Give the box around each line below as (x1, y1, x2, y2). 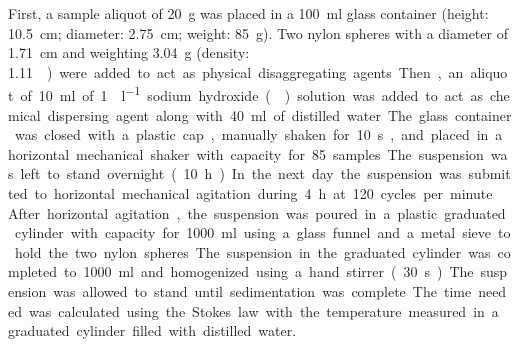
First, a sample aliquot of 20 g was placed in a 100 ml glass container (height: (8, 3, 489, 23)
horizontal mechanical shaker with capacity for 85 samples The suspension (8, 143, 484, 164)
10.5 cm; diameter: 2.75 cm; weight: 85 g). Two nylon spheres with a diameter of (8, 22, 508, 43)
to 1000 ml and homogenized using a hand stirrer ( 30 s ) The (63, 261, 474, 282)
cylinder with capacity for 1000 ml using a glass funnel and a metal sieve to (14, 222, 511, 243)
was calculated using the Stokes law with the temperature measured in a (28, 300, 499, 321)
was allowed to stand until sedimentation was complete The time (53, 280, 472, 301)
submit (468, 163, 511, 184)
